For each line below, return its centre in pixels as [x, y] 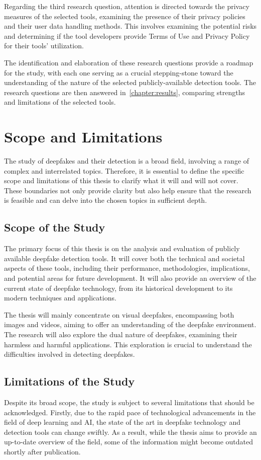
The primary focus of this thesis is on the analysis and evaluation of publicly [122, 248]
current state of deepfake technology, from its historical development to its [118, 288]
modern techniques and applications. [60, 298]
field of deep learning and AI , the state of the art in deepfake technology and [122, 422]
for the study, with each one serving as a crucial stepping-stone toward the [119, 72]
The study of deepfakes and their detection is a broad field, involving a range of [127, 161]
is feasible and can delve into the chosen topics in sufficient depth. [106, 200]
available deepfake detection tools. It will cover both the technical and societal [124, 258]
